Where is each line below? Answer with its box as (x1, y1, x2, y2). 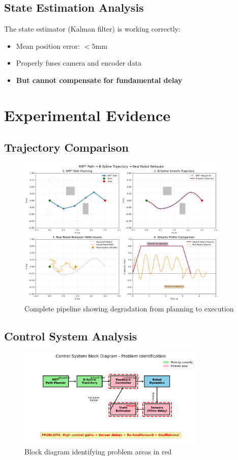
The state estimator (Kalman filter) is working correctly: (4, 23, 181, 34)
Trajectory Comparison (4, 139, 129, 155)
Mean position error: (16, 40, 80, 51)
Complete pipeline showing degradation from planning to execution (24, 303, 234, 313)
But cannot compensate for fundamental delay (16, 74, 183, 85)
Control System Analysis (4, 328, 137, 343)
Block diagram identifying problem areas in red (24, 446, 172, 457)
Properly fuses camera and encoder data (16, 57, 142, 68)
